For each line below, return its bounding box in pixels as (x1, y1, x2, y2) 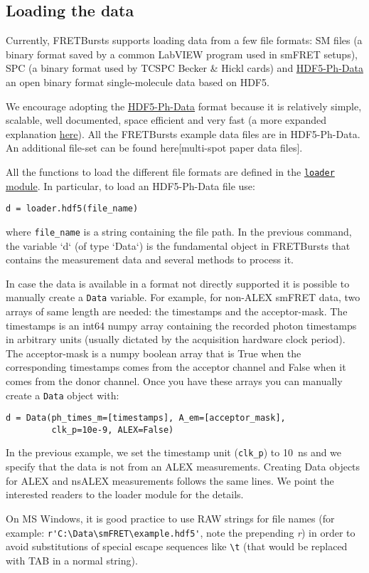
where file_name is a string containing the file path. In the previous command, (6, 224, 352, 238)
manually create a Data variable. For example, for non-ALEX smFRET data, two (6, 290, 360, 305)
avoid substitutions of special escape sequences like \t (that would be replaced (6, 539, 348, 554)
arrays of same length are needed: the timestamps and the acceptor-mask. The (6, 303, 348, 318)
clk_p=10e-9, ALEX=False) (51, 424, 174, 435)
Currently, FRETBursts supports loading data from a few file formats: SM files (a (6, 33, 363, 48)
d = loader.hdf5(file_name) (6, 204, 139, 214)
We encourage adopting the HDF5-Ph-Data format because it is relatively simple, (6, 98, 362, 113)
